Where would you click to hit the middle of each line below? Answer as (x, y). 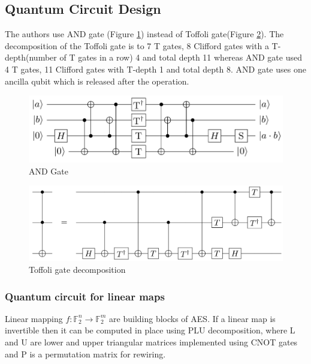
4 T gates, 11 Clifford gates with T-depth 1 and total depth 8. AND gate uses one (155, 69)
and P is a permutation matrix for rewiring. (85, 354)
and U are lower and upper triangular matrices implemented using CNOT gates (151, 342)
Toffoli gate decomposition (77, 269)
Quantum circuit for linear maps (85, 296)
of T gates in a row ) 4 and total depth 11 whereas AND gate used (181, 57)
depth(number (31, 57)
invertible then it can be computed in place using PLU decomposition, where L (150, 330)
